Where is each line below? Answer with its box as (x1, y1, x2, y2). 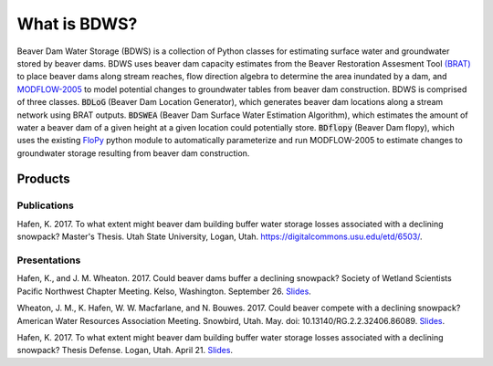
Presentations (16, 254, 81, 267)
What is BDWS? (16, 14, 138, 34)
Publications (16, 199, 75, 212)
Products (16, 172, 70, 187)
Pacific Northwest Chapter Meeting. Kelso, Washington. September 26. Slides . (16, 286, 312, 297)
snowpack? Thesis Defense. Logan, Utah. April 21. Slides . (16, 345, 233, 356)
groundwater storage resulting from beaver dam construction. (16, 147, 250, 159)
